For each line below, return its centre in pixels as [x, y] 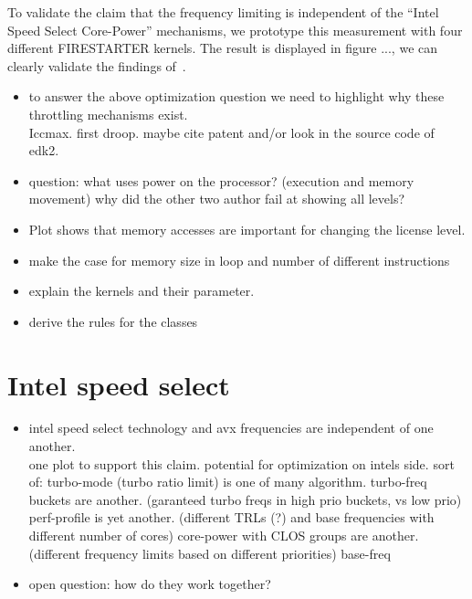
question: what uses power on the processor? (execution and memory [221, 180]
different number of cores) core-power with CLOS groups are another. [224, 535]
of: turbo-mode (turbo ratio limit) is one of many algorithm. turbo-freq [228, 482]
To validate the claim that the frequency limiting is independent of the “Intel [223, 12]
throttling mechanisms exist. [108, 114]
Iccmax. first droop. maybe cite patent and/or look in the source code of [231, 132]
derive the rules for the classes [113, 321]
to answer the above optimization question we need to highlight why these [236, 96]
